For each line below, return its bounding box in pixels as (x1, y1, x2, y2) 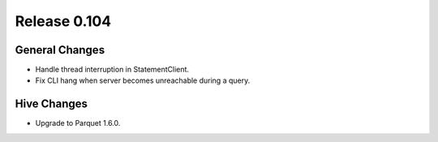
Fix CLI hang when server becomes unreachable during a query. (35, 75, 251, 85)
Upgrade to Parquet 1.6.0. (35, 118, 121, 128)
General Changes (15, 43, 105, 57)
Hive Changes (15, 97, 88, 111)
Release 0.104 (15, 12, 112, 30)
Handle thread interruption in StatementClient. (35, 65, 190, 75)
